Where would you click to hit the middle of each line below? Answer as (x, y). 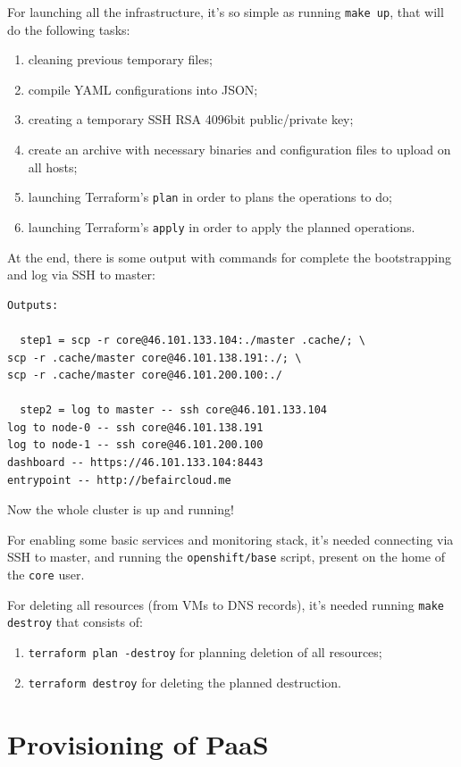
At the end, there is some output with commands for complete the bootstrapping (230, 257)
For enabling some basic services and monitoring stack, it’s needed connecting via (230, 539)
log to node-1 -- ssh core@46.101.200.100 (135, 445)
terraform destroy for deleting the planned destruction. (184, 682)
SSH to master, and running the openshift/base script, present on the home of (226, 557)
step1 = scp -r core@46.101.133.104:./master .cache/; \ (193, 340)
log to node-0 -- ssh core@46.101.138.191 (135, 427)
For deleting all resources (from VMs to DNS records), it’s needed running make (226, 604)
